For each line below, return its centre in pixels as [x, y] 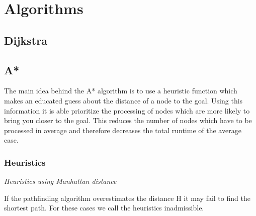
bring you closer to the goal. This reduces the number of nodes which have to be [128, 120]
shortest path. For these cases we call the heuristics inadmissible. [104, 208]
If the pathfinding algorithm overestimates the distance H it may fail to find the [127, 198]
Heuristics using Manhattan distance [60, 181]
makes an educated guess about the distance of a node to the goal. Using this [123, 100]
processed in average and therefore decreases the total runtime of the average [123, 130]
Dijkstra [26, 40]
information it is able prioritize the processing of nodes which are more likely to [127, 110]
